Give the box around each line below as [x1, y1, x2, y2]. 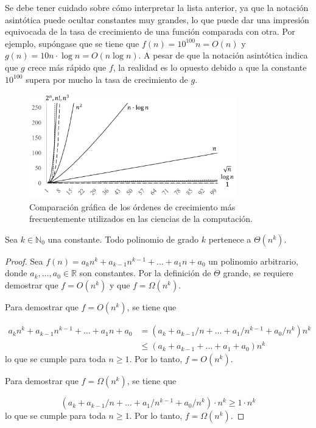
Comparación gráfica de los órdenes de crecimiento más [29, 200, 236, 213]
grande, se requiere [223, 266, 293, 279]
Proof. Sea [5, 254, 43, 267]
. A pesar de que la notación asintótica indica [138, 49, 308, 62]
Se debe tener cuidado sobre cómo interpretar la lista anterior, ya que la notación [5, 1, 309, 13]
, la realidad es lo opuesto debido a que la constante [113, 60, 307, 73]
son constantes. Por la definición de [79, 266, 211, 279]
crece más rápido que [27, 60, 107, 73]
